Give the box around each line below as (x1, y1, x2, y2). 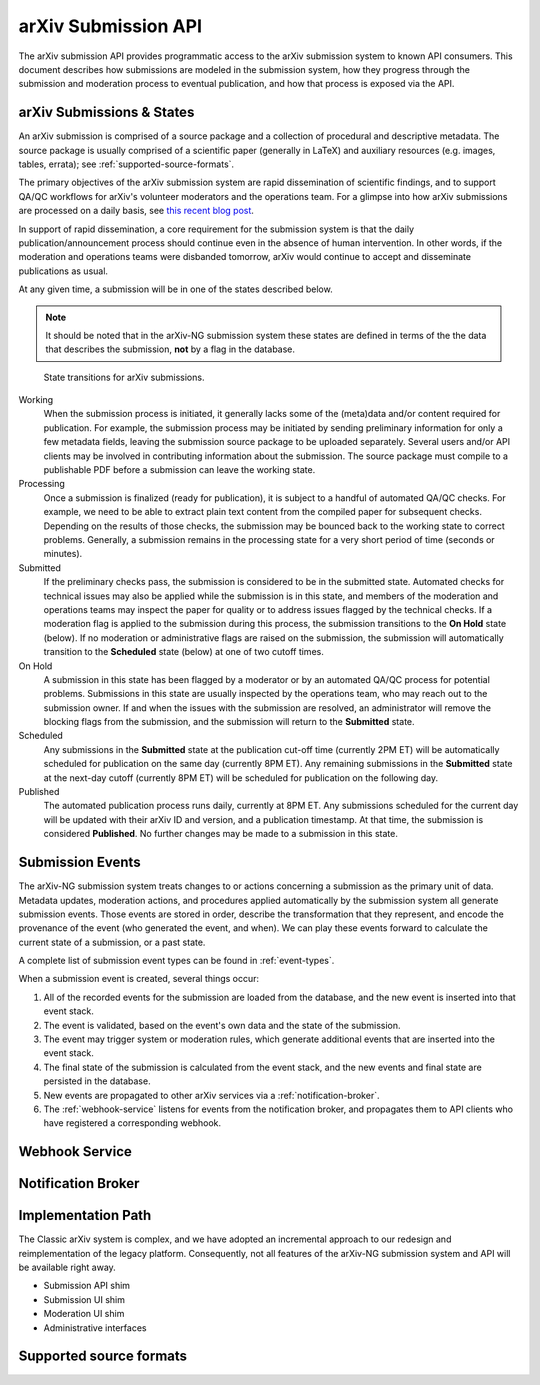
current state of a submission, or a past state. (18, 936, 206, 948)
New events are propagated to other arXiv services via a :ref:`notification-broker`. (43, 1089, 380, 1101)
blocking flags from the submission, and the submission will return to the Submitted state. (43, 716, 415, 728)
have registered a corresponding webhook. (43, 1117, 222, 1129)
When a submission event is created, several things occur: (18, 973, 260, 985)
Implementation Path (18, 1207, 152, 1224)
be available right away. (18, 1261, 117, 1274)
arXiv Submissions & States (18, 104, 195, 121)
